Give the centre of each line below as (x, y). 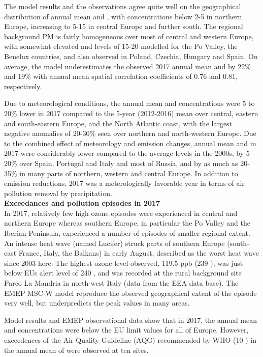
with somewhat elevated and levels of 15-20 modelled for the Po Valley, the (121, 46)
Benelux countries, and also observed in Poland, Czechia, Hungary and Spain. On (131, 56)
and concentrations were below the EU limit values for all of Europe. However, (126, 330)
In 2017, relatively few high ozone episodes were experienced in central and (121, 213)
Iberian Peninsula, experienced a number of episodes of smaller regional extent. (127, 233)
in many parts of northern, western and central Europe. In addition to (129, 173)
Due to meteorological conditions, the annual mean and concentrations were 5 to (129, 103)
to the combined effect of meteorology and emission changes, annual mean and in (130, 143)
